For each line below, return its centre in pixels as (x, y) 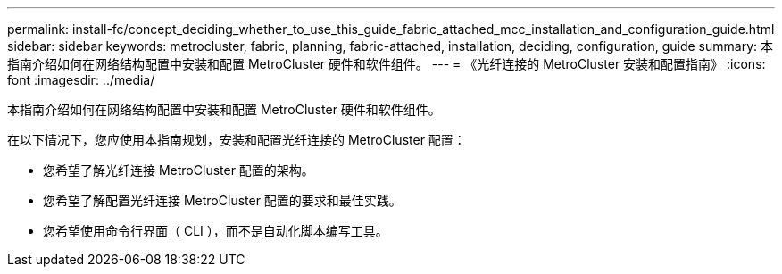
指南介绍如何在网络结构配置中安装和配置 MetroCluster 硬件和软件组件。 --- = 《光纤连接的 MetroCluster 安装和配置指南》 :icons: (387, 64)
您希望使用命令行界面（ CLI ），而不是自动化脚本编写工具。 (216, 231)
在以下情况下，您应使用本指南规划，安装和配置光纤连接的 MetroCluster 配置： (237, 140)
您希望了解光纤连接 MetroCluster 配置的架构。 (179, 170)
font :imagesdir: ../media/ (81, 80)
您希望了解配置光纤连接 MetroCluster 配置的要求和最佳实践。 (222, 200)
